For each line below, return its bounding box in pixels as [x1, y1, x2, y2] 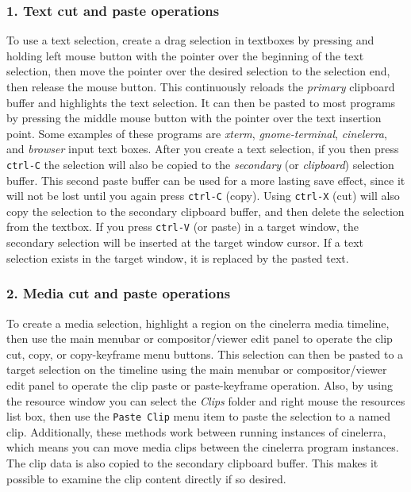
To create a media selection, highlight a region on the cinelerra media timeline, [6, 314, 390, 331]
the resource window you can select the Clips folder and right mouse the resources [6, 392, 405, 409]
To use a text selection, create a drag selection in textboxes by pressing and [6, 32, 375, 48]
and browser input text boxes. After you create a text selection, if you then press [6, 140, 399, 157]
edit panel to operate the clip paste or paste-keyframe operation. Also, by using [6, 376, 393, 393]
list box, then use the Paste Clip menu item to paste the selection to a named [6, 408, 391, 425]
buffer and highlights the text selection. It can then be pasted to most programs [6, 94, 396, 110]
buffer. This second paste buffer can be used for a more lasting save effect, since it [6, 171, 405, 188]
